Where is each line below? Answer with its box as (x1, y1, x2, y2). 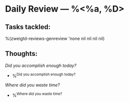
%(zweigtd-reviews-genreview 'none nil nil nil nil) (5, 35, 105, 41)
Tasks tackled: (5, 23, 51, 31)
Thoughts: (5, 50, 38, 58)
